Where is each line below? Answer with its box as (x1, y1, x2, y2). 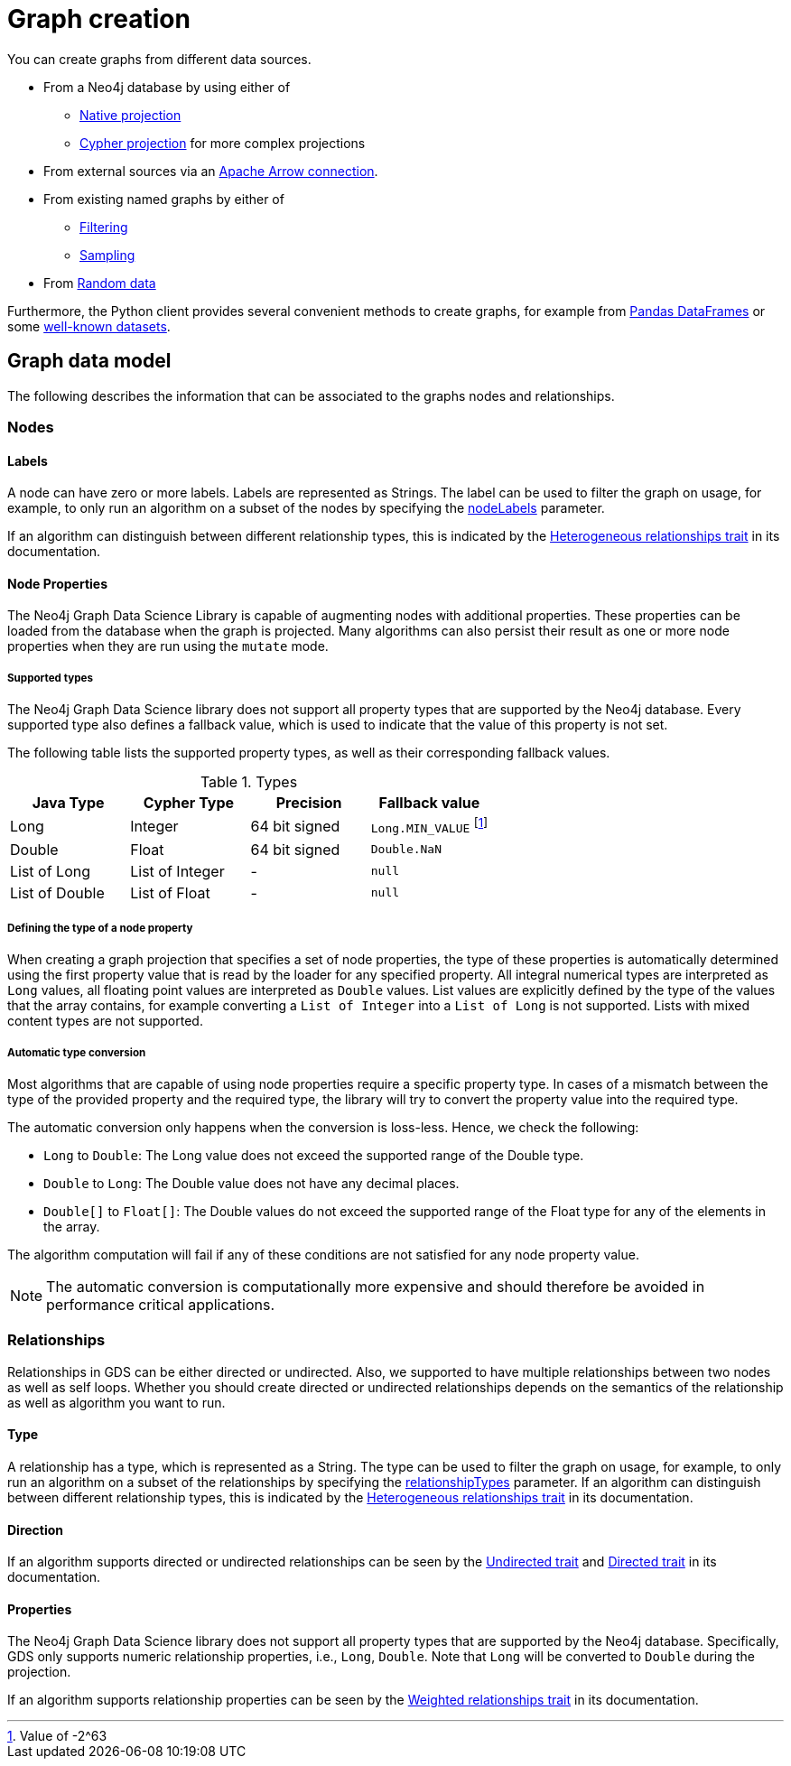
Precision (275, 794, 342, 813)
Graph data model (7, 349, 172, 373)
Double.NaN (370, 842, 442, 857)
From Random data (43, 274, 156, 291)
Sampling (79, 246, 135, 263)
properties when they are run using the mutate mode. (7, 638, 329, 655)
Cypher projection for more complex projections (79, 135, 366, 151)
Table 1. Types (200, 773, 298, 792)
